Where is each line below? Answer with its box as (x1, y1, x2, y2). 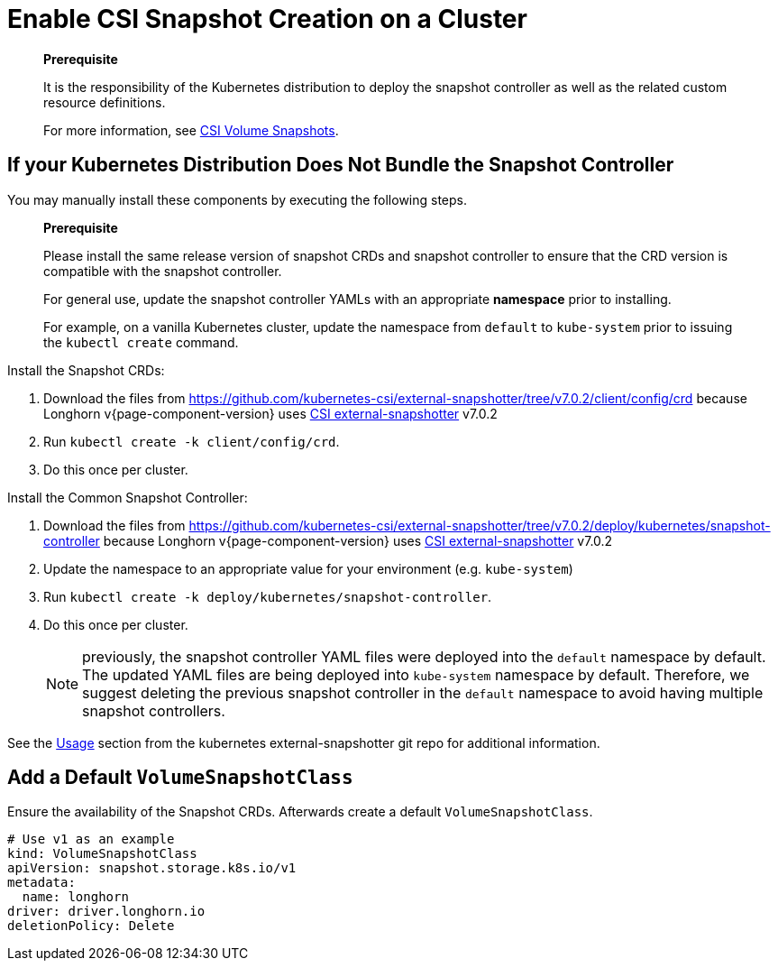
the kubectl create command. (43, 334, 239, 350)
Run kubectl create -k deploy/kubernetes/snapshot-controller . (43, 588, 492, 604)
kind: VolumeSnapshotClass (7, 846, 197, 862)
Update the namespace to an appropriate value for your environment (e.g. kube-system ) (43, 560, 573, 576)
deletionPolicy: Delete (7, 918, 175, 934)
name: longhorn (22, 890, 129, 905)
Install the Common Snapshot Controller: (7, 489, 248, 505)
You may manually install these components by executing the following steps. (7, 191, 468, 207)
